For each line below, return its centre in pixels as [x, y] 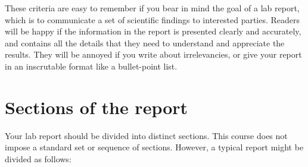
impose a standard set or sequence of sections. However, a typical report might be [154, 147]
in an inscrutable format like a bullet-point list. [91, 66]
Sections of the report [97, 107]
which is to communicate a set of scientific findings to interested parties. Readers [153, 19]
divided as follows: [38, 158]
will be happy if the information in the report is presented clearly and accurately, [153, 31]
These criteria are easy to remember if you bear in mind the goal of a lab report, [152, 8]
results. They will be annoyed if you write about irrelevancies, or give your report [153, 54]
